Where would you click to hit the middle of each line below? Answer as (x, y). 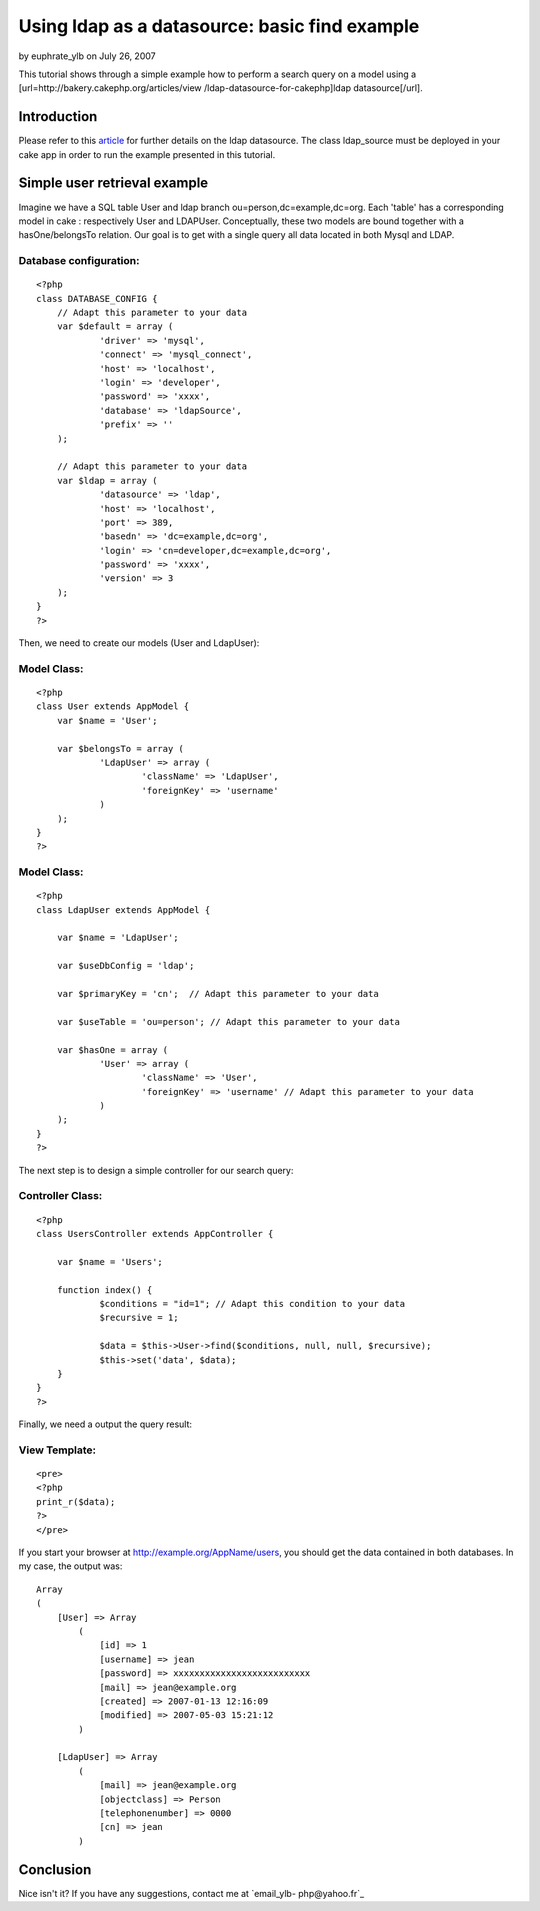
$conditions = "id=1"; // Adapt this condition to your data (252, 1303)
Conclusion (55, 1869)
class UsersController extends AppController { (155, 1233)
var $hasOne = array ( (112, 1049)
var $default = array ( (115, 326)
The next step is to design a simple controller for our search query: (156, 1170)
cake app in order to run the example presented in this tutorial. (147, 154)
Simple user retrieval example (113, 183)
